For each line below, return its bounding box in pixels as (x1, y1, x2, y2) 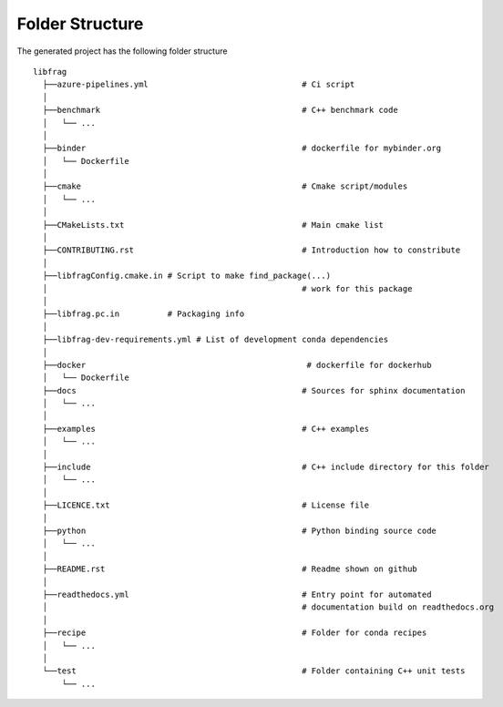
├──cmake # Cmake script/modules (42, 181, 408, 191)
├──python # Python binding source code (42, 526, 437, 536)
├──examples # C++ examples (42, 424, 370, 434)
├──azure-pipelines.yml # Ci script (42, 79, 355, 90)
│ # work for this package (42, 283, 413, 293)
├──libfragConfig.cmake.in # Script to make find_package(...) (42, 271, 332, 282)
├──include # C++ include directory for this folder (42, 462, 489, 473)
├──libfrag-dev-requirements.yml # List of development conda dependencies (42, 334, 389, 345)
